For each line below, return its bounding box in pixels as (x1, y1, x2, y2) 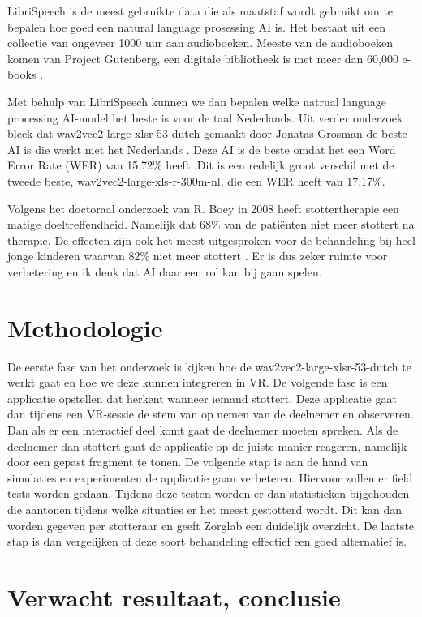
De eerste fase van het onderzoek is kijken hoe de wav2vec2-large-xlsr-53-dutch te (7, 358, 411, 375)
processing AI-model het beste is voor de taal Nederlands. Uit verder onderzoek (7, 109, 403, 126)
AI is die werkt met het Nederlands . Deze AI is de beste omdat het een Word (7, 140, 396, 157)
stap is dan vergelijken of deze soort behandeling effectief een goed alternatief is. (7, 533, 407, 550)
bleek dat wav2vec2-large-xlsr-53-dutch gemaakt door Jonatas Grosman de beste (7, 125, 407, 142)
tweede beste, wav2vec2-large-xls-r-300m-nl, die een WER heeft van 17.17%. (7, 172, 385, 189)
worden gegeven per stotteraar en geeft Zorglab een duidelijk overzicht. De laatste (7, 516, 415, 533)
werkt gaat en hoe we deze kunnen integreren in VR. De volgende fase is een (7, 374, 388, 391)
